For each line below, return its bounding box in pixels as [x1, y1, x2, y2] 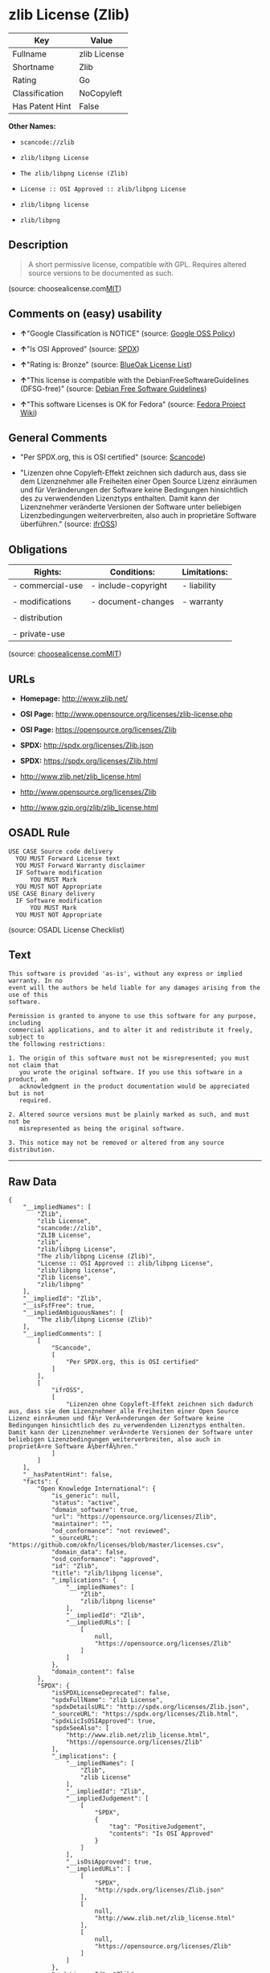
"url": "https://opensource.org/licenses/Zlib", [51, 1513, 218, 1522]
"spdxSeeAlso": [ [51, 1724, 110, 1732]
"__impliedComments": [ [22, 1330, 103, 1338]
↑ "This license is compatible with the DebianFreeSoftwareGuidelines [19, 375, 249, 385]
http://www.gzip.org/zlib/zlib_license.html [19, 803, 159, 812]
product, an [8, 1075, 48, 1083]
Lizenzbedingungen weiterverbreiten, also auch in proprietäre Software [19, 511, 257, 521]
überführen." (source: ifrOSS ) [19, 519, 118, 529]
